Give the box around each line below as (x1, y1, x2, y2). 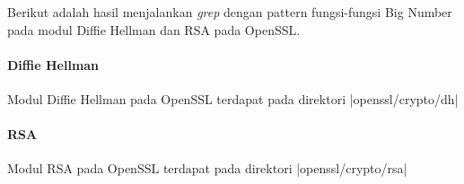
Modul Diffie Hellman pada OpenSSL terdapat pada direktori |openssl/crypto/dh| (7, 89, 459, 108)
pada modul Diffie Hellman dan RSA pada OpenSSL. (7, 20, 301, 39)
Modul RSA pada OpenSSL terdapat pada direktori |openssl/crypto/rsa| (7, 159, 407, 178)
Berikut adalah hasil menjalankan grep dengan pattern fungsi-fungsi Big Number (7, 3, 452, 21)
